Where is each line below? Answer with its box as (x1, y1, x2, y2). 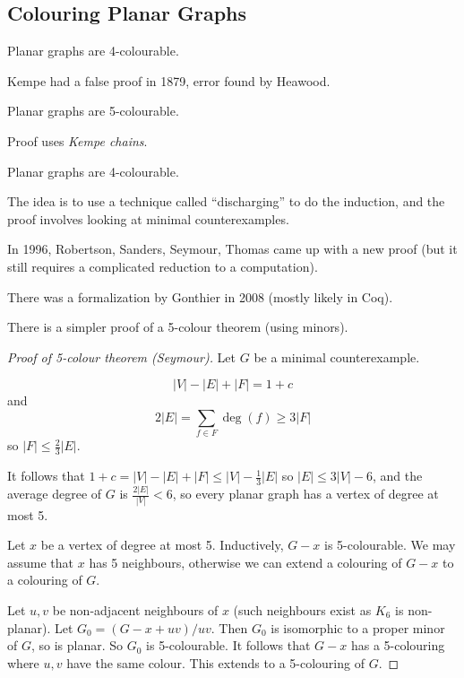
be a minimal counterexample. (253, 347, 420, 366)
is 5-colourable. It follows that (146, 636, 311, 655)
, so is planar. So (30, 636, 124, 655)
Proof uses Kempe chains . (7, 131, 148, 150)
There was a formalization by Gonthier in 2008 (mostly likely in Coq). (7, 287, 393, 306)
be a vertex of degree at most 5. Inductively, (40, 535, 284, 554)
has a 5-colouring (350, 636, 445, 655)
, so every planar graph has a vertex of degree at (172, 484, 439, 503)
